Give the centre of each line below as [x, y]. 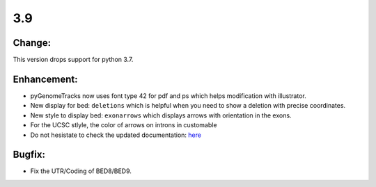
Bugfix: [29, 155]
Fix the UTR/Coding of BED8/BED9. [81, 171]
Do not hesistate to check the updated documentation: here [116, 135]
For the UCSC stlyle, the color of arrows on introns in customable [124, 125]
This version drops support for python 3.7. [73, 60]
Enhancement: [45, 79]
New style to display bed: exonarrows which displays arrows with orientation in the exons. [161, 115]
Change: [32, 43]
